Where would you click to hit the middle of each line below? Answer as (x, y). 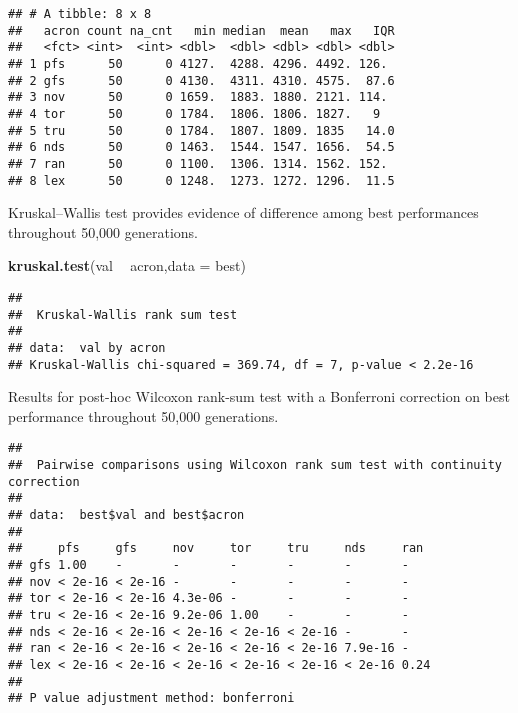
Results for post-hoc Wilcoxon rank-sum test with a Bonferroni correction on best (259, 396)
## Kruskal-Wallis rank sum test (123, 314)
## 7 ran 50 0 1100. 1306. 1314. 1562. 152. (198, 163)
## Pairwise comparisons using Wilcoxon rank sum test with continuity (255, 465)
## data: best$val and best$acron (126, 515)
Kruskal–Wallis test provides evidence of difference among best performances (243, 212)
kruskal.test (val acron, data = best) (127, 265)
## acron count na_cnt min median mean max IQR (201, 30)
